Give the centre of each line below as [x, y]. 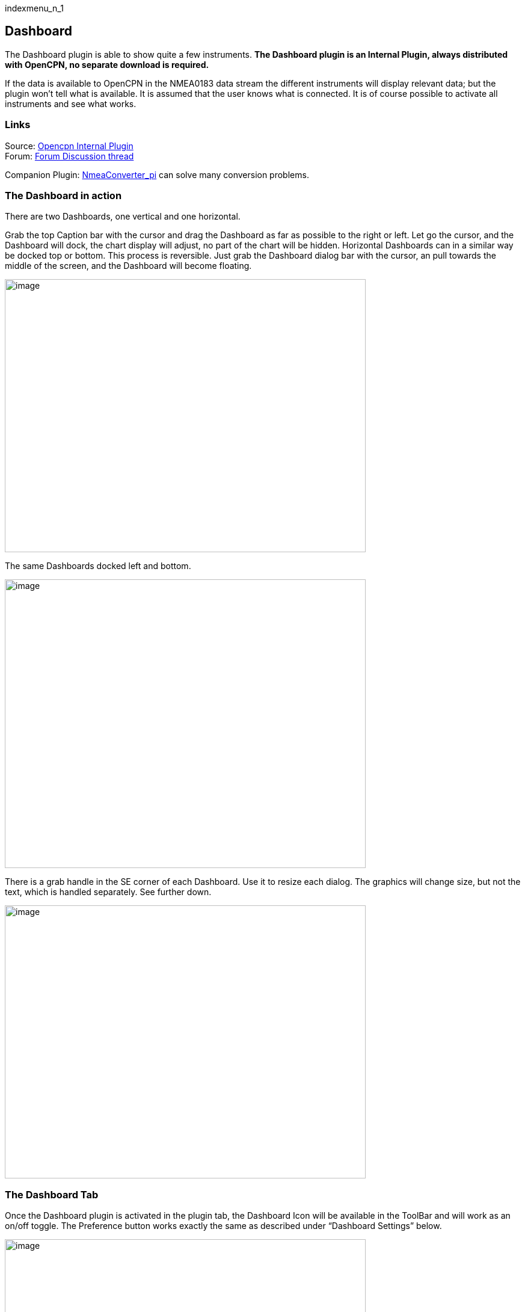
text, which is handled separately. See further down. [108, 892]
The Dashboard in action [63, 195]
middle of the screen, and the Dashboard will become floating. [128, 266]
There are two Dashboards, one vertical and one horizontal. [123, 217]
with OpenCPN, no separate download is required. [107, 64]
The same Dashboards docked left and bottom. [98, 566]
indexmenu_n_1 [34, 8]
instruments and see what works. [71, 103]
